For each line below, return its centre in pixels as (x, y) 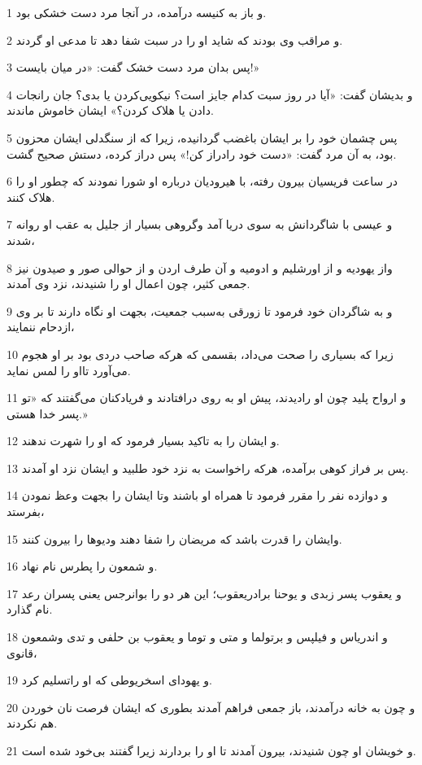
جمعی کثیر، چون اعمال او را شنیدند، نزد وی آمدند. (128, 284)
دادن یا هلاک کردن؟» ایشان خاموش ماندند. (110, 110)
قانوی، (22, 652)
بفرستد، (26, 511)
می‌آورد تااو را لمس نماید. (69, 370)
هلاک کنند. (31, 197)
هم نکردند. (32, 723)
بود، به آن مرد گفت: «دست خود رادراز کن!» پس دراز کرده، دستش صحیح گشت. (202, 153)
